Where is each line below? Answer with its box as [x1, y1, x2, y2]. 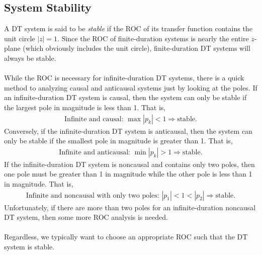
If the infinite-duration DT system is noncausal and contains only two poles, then [4, 158, 255, 169]
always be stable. [4, 52, 56, 63]
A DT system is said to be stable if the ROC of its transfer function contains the [4, 23, 252, 34]
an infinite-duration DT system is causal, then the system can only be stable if [4, 92, 247, 103]
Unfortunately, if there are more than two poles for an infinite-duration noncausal [4, 202, 256, 212]
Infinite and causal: [64, 115, 124, 123]
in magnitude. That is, [4, 178, 73, 189]
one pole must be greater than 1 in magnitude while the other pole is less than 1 [4, 168, 252, 179]
